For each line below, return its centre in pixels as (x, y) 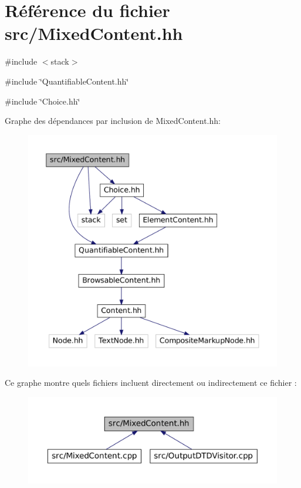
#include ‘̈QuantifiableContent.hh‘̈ (67, 81)
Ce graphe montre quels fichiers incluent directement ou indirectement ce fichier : (151, 383)
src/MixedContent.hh (94, 33)
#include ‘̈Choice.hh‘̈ (43, 101)
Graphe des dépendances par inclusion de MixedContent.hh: (113, 121)
